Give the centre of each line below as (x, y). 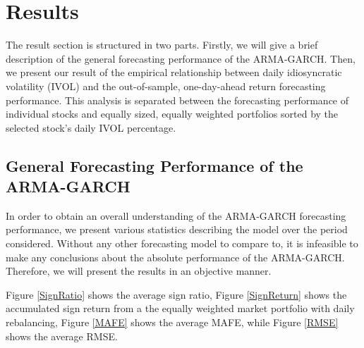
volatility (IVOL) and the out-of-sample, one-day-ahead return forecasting (166, 86)
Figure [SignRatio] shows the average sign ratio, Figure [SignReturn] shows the (176, 294)
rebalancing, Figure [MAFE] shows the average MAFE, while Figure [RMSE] (172, 322)
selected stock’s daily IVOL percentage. (91, 127)
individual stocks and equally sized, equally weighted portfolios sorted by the (172, 114)
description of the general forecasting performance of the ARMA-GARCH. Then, (181, 58)
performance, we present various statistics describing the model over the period (177, 229)
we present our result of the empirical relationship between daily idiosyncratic (174, 72)
